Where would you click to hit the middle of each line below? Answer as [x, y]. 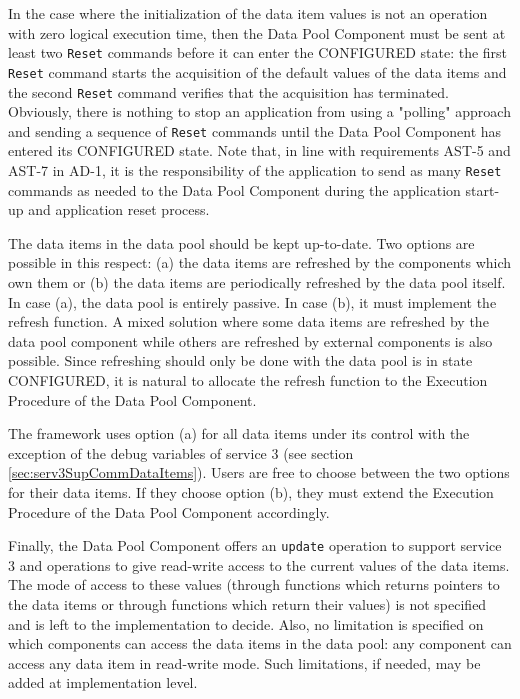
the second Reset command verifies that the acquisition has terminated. [229, 91]
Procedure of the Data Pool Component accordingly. [169, 511]
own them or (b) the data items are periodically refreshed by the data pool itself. [257, 282]
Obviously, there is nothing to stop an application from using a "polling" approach [259, 111]
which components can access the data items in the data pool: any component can [260, 643]
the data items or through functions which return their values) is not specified [247, 604]
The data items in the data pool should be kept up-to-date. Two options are [241, 242]
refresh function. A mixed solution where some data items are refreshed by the [248, 321]
